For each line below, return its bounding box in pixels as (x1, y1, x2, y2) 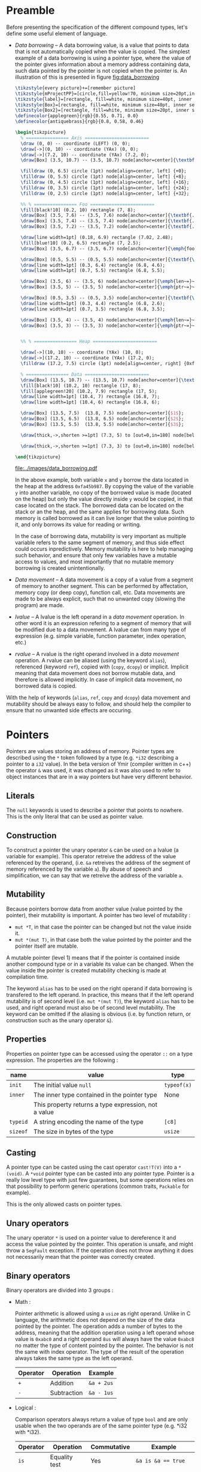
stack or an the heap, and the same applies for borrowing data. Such (14, 508, 184, 515)
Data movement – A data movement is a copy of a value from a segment (14, 576, 193, 583)
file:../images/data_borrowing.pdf (14, 465, 98, 472)
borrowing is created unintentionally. (14, 565, 105, 572)
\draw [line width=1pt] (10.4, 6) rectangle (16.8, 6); (20, 399, 160, 405)
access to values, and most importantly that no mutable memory (14, 558, 174, 565)
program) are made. (14, 602, 65, 609)
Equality (50, 1453, 73, 1461)
